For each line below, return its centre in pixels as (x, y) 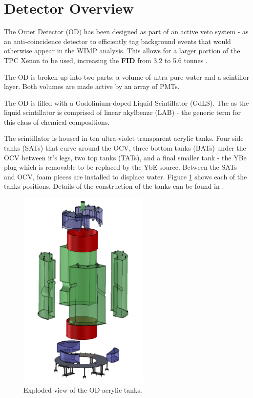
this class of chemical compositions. (57, 122)
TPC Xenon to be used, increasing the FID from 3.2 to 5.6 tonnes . (106, 60)
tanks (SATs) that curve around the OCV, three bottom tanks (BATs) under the (125, 148)
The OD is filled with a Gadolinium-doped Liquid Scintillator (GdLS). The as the (126, 102)
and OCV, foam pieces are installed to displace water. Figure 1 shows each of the (126, 176)
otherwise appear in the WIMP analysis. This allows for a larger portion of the (122, 51)
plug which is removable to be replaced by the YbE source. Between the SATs (121, 167)
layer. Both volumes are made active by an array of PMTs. (92, 86)
